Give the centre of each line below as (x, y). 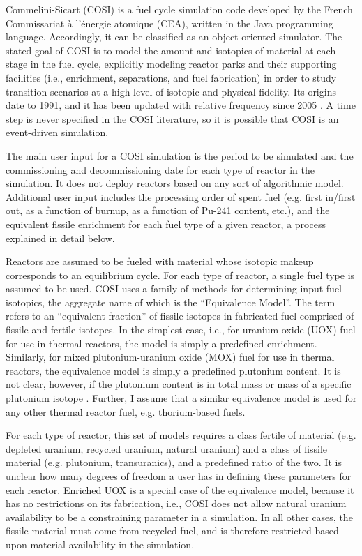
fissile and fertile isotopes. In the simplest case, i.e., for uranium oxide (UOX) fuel (181, 330)
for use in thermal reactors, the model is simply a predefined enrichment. (161, 343)
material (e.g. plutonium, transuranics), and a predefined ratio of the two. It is (174, 462)
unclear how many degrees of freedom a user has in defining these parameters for (179, 476)
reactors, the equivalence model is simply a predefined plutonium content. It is (173, 370)
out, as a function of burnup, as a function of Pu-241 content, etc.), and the (168, 210)
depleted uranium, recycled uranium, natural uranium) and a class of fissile (166, 448)
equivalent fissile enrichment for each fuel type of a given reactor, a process (166, 224)
